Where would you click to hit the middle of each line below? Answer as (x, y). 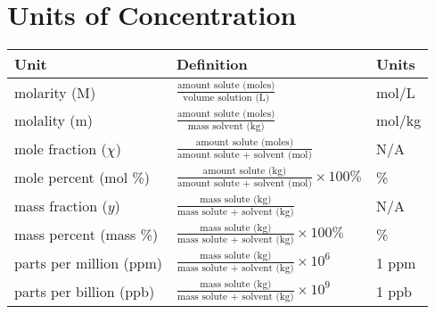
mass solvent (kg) (226, 126)
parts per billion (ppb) (85, 291)
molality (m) (54, 120)
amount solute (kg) (245, 170)
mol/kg (398, 120)
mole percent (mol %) (82, 178)
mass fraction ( (61, 206)
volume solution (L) (226, 98)
